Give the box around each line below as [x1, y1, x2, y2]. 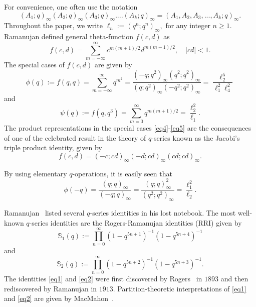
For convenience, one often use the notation [4, 2, 138, 12]
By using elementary [4, 168, 67, 178]
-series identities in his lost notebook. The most [90, 208, 236, 218]
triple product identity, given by [4, 142, 102, 153]
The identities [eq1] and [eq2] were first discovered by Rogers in [4, 273, 202, 284]
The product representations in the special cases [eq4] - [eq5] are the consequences [4, 122, 251, 133]
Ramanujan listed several [4, 208, 85, 218]
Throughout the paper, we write [4, 20, 103, 31]
